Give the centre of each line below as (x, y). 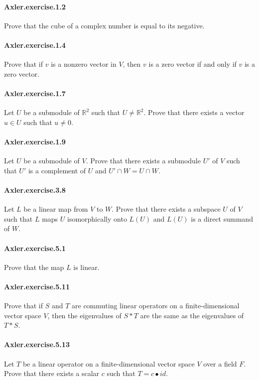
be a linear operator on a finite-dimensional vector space (109, 363)
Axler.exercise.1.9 (35, 141)
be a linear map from (56, 209)
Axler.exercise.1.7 (35, 93)
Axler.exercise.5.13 (37, 344)
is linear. (86, 267)
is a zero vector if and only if (193, 64)
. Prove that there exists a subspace (166, 209)
